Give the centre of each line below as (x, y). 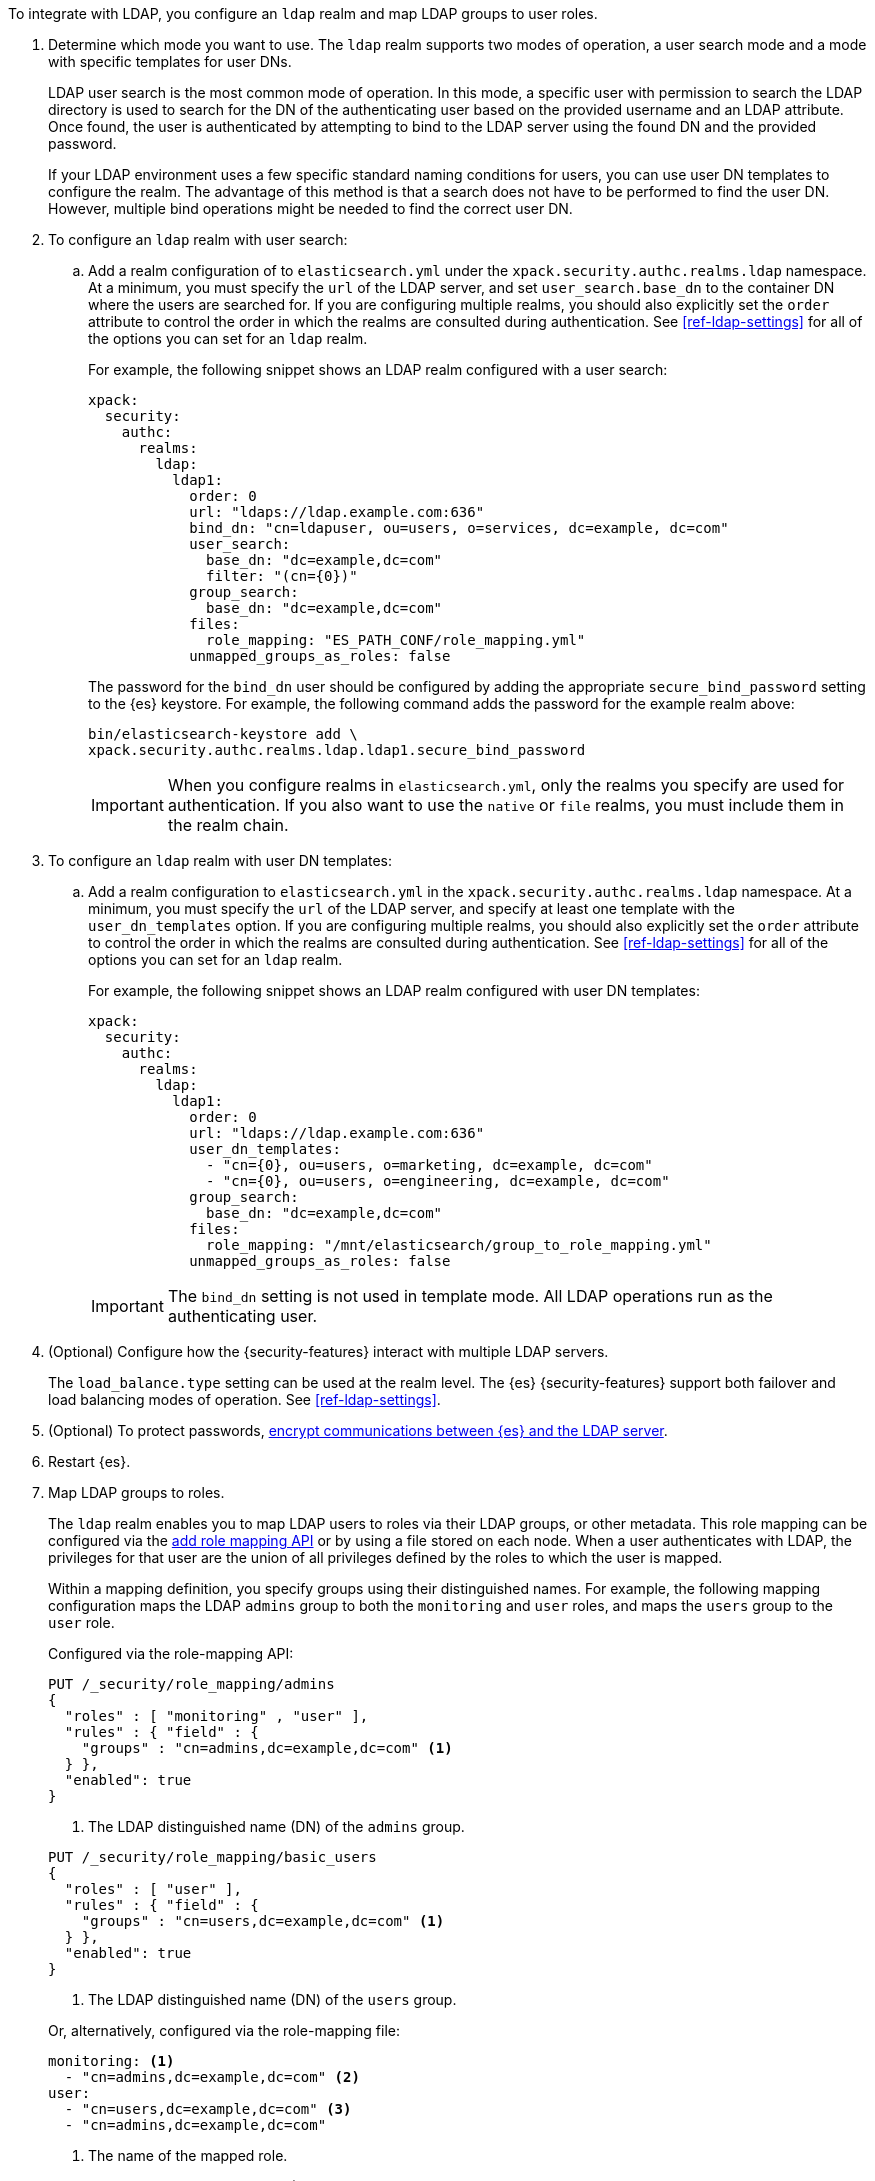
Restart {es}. (89, 1461)
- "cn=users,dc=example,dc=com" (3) (208, 2109)
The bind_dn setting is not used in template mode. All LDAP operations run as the (470, 1296)
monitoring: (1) (111, 2061)
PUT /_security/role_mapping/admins (191, 1684)
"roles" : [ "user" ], (153, 1889)
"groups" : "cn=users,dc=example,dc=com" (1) (263, 1921)
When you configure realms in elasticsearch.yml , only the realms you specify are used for (506, 785)
